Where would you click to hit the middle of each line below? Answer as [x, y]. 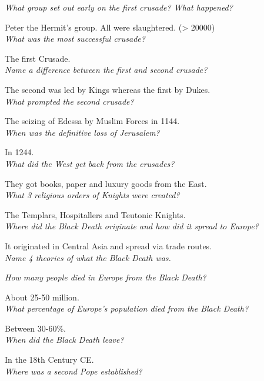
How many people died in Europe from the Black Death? [106, 277]
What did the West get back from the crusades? [90, 163]
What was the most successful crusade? [75, 39]
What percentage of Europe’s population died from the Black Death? [127, 308]
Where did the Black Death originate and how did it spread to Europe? [132, 226]
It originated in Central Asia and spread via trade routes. [108, 245]
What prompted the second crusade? [69, 101]
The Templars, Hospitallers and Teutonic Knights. [95, 214]
